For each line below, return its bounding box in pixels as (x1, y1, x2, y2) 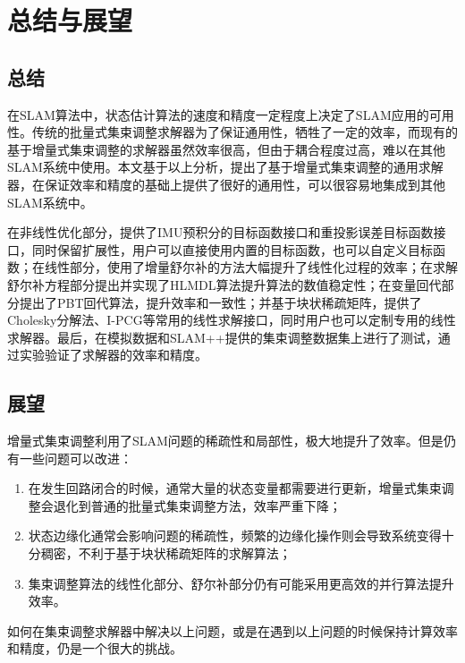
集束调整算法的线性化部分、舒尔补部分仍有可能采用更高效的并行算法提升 (28, 574, 454, 592)
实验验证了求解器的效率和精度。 (19, 345, 207, 364)
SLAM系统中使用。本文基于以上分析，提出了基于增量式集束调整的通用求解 (7, 157, 444, 176)
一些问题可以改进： (19, 448, 132, 467)
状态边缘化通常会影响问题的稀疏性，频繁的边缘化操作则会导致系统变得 (28, 526, 442, 545)
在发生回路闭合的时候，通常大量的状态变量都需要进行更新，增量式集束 (28, 479, 442, 497)
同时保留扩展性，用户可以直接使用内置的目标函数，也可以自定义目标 (31, 240, 433, 259)
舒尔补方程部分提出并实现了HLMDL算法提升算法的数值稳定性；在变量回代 (7, 275, 442, 293)
